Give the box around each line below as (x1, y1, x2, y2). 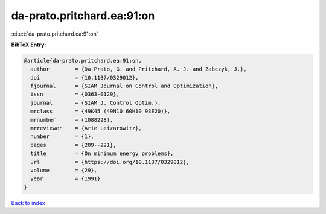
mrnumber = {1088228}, (30, 116, 113, 123)
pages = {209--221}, (30, 142, 117, 148)
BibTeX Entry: (11, 41, 46, 48)
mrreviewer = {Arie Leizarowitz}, (30, 125, 142, 132)
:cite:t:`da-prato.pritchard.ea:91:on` (11, 30, 99, 37)
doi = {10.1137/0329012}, (30, 74, 139, 81)
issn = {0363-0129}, (30, 91, 120, 98)
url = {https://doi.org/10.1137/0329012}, (30, 159, 190, 165)
